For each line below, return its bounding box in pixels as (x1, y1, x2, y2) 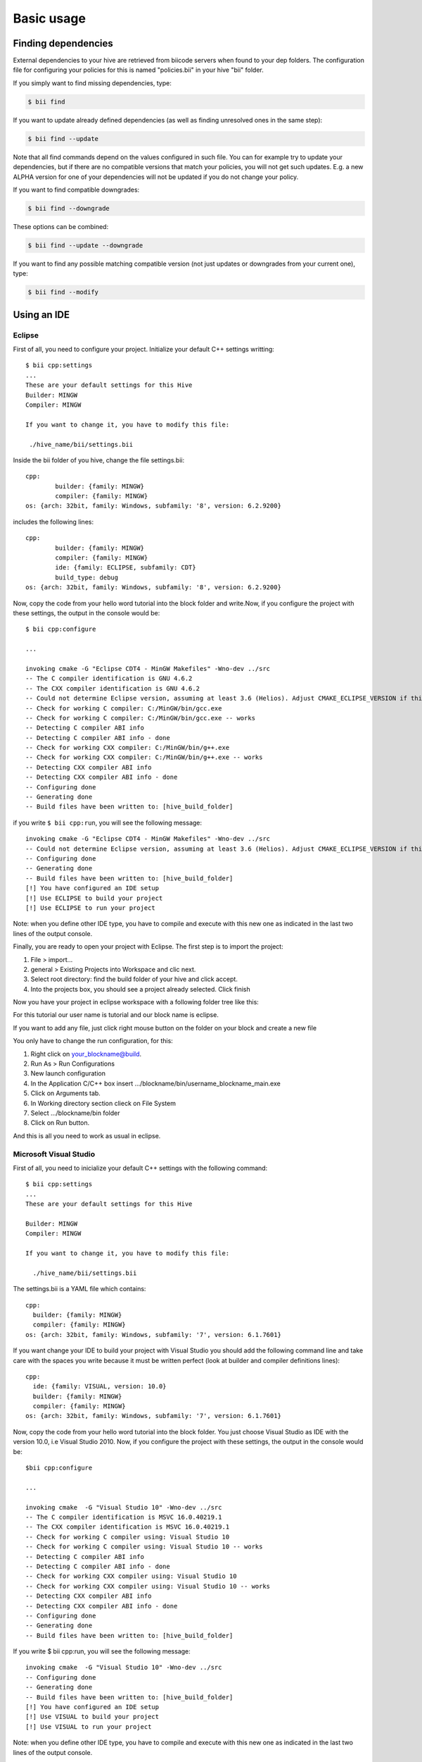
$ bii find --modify (27, 288, 98, 296)
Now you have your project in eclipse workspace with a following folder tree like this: (13, 998, 260, 1006)
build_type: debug (55, 573, 119, 581)
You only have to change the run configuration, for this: (13, 1037, 174, 1045)
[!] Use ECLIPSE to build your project (25, 894, 163, 902)
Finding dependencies (13, 37, 114, 49)
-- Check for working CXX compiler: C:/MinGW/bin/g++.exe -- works (25, 753, 263, 761)
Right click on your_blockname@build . (30, 1049, 142, 1058)
